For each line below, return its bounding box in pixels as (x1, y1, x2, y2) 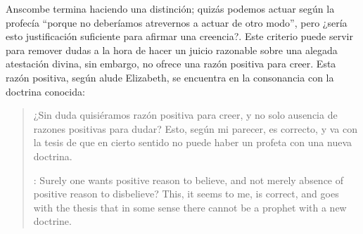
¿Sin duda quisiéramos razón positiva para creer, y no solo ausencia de (33, 108, 338, 122)
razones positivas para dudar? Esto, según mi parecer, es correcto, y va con (33, 121, 357, 136)
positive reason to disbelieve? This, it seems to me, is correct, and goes (33, 186, 339, 201)
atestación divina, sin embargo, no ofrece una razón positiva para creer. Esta (6, 56, 336, 71)
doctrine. (33, 214, 72, 228)
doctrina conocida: (6, 84, 85, 98)
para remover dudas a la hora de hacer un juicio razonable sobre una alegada (6, 42, 338, 57)
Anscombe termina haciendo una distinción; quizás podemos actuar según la (6, 1, 335, 15)
